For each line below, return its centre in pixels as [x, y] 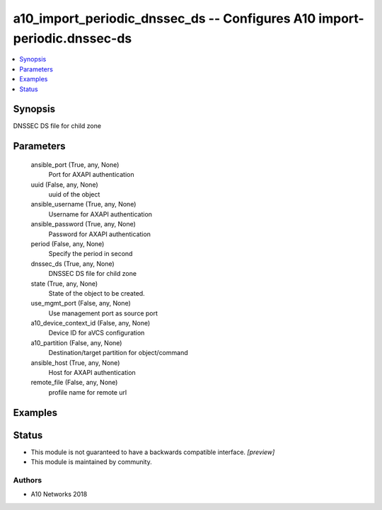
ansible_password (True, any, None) [83, 224]
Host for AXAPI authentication [92, 373]
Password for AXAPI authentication [100, 234]
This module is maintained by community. [91, 462]
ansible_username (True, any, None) [83, 204]
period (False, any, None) [68, 243]
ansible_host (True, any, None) [75, 363]
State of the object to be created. [97, 293]
